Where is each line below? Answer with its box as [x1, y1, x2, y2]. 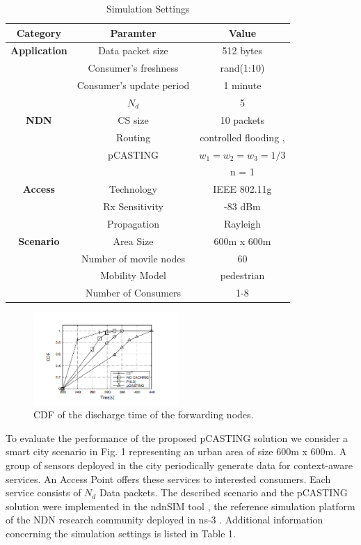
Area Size [113, 233, 154, 248]
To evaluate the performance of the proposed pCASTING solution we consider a [6, 430, 348, 445]
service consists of [6, 485, 81, 500]
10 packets [220, 112, 265, 127]
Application [10, 43, 67, 58]
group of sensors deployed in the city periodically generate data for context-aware [6, 457, 353, 472]
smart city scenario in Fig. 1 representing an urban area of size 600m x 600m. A [6, 444, 347, 459]
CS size [118, 112, 149, 127]
